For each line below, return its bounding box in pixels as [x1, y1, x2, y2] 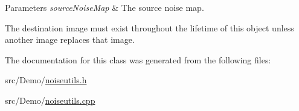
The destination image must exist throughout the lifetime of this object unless [5, 21, 294, 34]
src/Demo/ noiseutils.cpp [5, 94, 95, 106]
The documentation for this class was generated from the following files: [5, 53, 271, 66]
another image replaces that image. [5, 33, 135, 46]
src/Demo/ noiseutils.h [5, 74, 87, 86]
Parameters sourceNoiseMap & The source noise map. [5, 1, 204, 13]
